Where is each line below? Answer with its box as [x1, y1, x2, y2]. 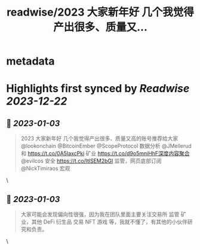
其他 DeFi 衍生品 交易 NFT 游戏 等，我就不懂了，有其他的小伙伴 [31, 218, 188, 225]
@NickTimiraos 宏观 [20, 165, 70, 172]
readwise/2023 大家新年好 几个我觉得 [7, 5, 194, 19]
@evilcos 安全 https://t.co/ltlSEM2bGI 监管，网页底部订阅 [20, 157, 162, 164]
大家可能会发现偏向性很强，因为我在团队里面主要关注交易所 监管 [20, 211, 180, 218]
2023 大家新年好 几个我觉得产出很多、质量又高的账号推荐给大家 [20, 135, 179, 142]
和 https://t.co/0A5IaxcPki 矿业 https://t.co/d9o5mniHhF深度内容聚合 [20, 150, 190, 157]
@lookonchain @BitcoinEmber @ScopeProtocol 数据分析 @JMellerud [20, 142, 192, 150]
